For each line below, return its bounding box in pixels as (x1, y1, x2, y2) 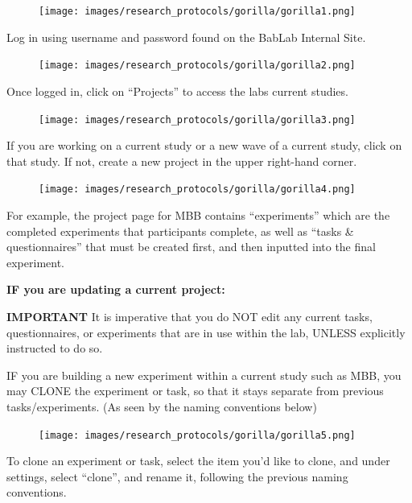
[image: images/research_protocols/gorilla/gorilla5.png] (39, 429, 356, 441)
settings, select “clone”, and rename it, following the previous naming (6, 468, 348, 484)
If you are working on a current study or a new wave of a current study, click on (6, 137, 402, 154)
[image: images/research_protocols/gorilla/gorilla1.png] (39, 6, 356, 17)
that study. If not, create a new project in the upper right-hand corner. (6, 152, 357, 169)
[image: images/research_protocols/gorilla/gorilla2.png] (39, 60, 356, 72)
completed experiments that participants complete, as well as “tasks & (6, 222, 354, 239)
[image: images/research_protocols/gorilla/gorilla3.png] (39, 113, 356, 126)
